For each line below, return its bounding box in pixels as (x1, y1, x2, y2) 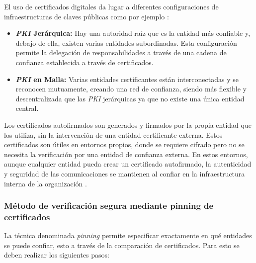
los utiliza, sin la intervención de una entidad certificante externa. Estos (4, 129, 223, 140)
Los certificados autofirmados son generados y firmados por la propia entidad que (4, 119, 252, 130)
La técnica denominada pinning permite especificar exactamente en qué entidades (4, 230, 252, 241)
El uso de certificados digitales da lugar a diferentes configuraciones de (4, 1, 219, 11)
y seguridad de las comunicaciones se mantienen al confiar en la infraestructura (4, 168, 245, 178)
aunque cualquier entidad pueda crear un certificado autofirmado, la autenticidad (4, 159, 252, 169)
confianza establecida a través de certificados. (15, 57, 154, 67)
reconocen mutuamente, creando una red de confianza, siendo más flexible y (15, 84, 247, 94)
